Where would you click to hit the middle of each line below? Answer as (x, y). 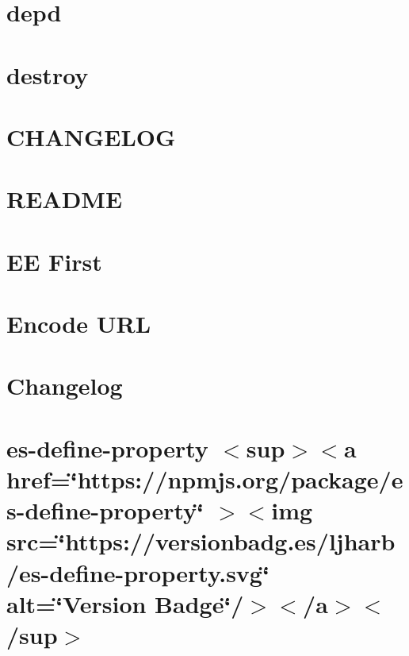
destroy (48, 74)
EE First (54, 261)
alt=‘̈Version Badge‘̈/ (125, 603)
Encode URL (79, 324)
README (65, 199)
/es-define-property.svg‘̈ (138, 572)
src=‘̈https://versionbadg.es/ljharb (201, 541)
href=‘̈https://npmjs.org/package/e (205, 479)
